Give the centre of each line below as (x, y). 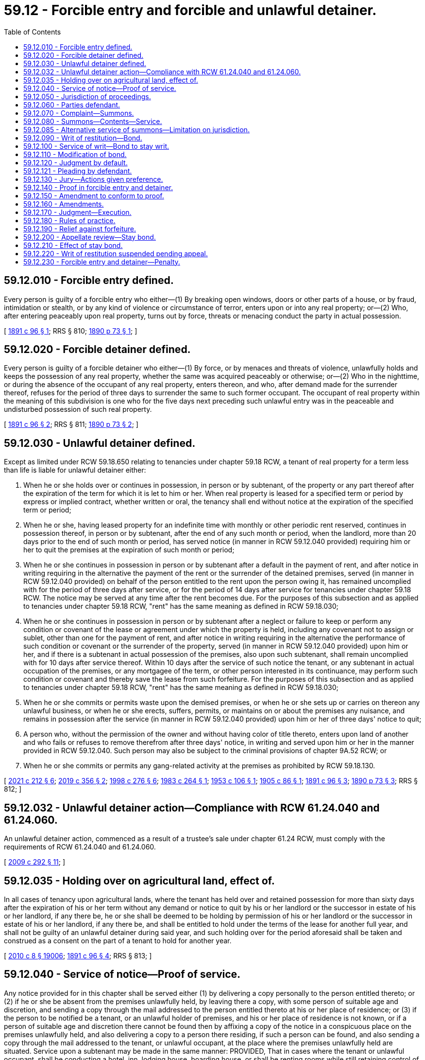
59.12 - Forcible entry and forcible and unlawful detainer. (190, 10)
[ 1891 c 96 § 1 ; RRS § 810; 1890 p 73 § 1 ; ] (71, 331)
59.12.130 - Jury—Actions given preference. (93, 179)
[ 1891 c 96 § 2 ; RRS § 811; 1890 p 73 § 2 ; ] (71, 424)
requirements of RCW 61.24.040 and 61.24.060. (80, 847)
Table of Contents (33, 32)
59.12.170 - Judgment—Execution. (77, 212)
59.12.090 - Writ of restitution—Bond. (83, 138)
